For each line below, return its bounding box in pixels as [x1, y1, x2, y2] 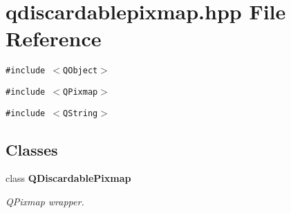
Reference [6, 24, 102, 53]
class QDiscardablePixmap [6, 171, 131, 185]
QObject [63, 66, 98, 76]
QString [63, 108, 98, 118]
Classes [6, 138, 58, 160]
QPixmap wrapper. [6, 194, 84, 209]
